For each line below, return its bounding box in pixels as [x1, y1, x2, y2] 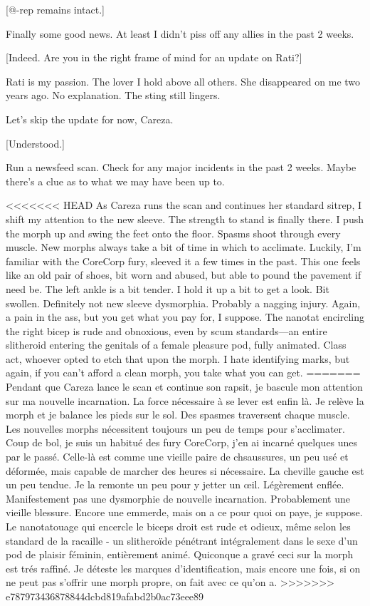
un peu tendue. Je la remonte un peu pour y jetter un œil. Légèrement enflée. [6, 477, 344, 492]
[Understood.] [6, 135, 65, 150]
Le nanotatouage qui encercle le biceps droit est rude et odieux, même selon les [6, 519, 351, 533]
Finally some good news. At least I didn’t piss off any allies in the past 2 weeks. [6, 26, 354, 41]
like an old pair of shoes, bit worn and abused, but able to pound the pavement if [6, 267, 361, 282]
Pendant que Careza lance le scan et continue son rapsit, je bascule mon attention [6, 379, 363, 394]
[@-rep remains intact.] [6, 2, 105, 16]
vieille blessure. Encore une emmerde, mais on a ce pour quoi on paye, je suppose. [6, 505, 363, 520]
